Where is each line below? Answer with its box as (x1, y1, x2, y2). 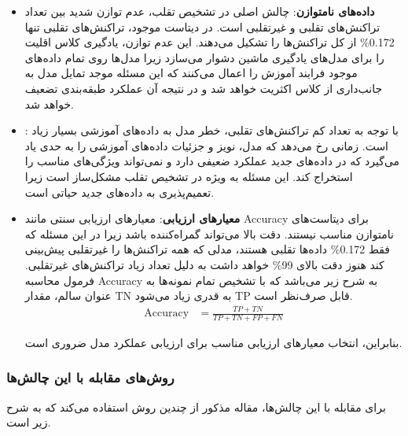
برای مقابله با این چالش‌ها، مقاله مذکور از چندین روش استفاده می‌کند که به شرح (6, 398, 386, 415)
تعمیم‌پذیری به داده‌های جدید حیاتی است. (24, 183, 215, 200)
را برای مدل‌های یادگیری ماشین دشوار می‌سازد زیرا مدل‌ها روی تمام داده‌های (24, 49, 384, 65)
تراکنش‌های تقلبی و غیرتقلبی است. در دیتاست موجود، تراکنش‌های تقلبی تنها (24, 18, 380, 35)
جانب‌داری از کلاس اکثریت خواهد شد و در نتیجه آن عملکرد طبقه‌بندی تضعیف (24, 79, 383, 96)
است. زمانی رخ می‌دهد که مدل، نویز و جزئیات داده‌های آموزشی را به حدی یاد (24, 137, 389, 153)
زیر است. (6, 414, 51, 430)
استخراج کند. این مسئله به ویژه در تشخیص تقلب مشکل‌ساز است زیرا (24, 168, 353, 184)
